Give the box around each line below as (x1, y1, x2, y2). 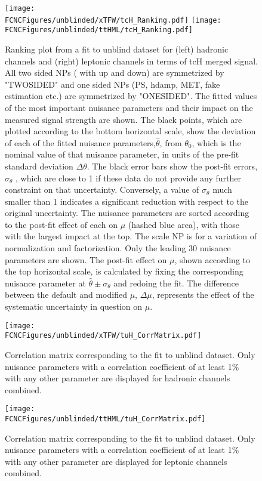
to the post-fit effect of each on (5, 218, 118, 230)
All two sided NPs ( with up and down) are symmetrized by (5, 66, 224, 79)
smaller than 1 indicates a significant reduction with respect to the (5, 195, 248, 207)
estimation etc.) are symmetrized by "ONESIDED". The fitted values (5, 90, 257, 102)
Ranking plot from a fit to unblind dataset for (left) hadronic (5, 42, 229, 55)
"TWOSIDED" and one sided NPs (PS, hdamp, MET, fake (5, 78, 220, 90)
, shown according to (174, 253, 250, 266)
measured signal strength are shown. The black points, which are (5, 113, 242, 125)
